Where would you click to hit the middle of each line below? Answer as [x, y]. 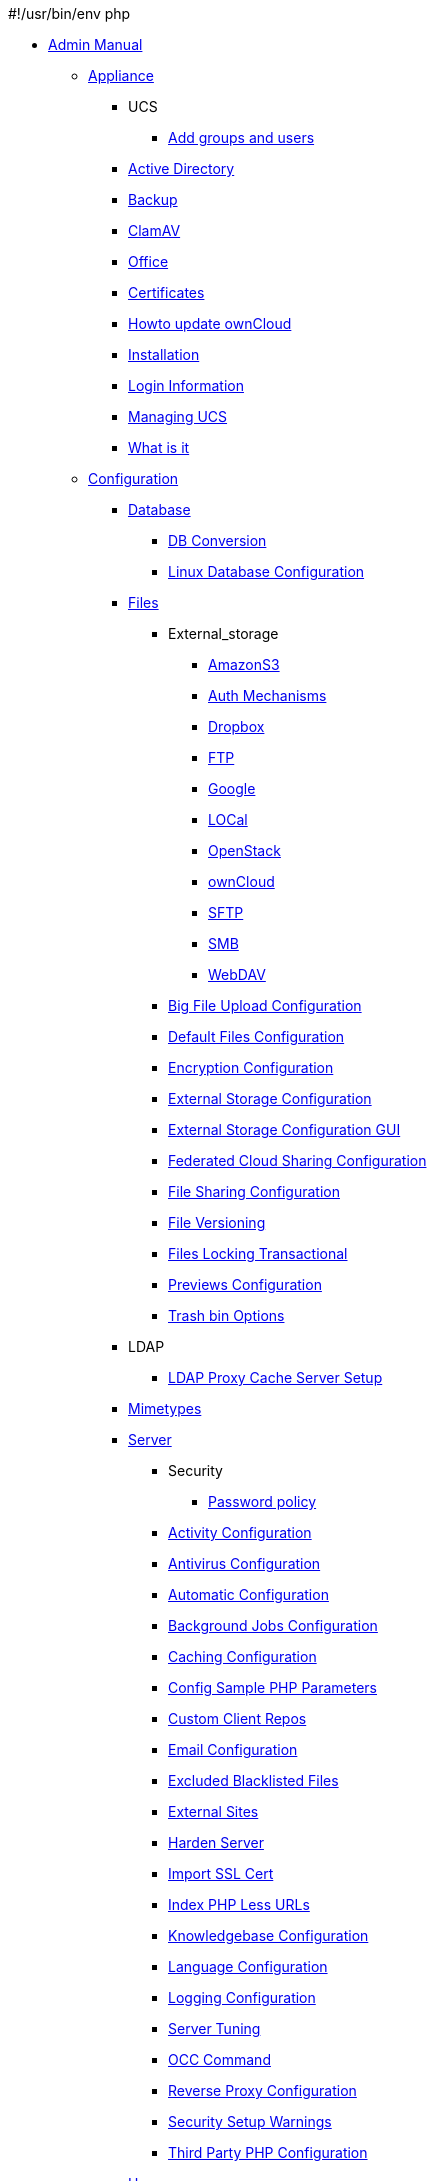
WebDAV [237, 974]
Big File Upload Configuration [265, 1005]
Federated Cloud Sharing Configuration [297, 1160]
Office [148, 261]
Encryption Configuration [251, 1067]
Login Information [186, 385]
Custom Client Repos [237, 1718]
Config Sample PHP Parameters [273, 1687]
